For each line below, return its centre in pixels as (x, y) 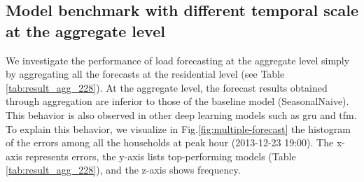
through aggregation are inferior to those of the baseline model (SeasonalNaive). (177, 101)
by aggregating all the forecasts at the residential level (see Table (145, 74)
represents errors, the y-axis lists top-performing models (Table (161, 156)
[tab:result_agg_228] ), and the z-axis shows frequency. (123, 170)
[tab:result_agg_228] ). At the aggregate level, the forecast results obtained (167, 87)
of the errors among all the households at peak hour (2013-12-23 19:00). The (170, 142)
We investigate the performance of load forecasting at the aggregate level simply (178, 60)
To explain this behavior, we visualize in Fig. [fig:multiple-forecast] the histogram (178, 128)
